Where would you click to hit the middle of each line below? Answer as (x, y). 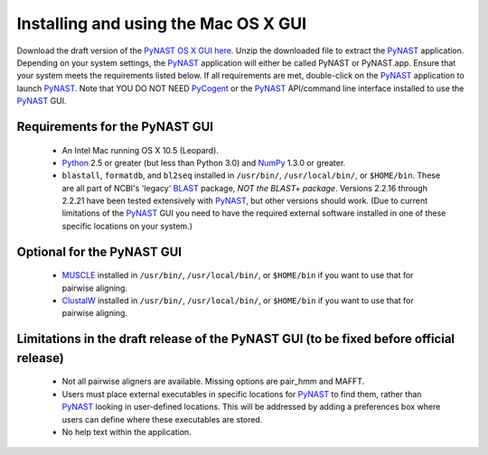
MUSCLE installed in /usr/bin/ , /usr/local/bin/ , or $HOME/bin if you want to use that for (238, 275)
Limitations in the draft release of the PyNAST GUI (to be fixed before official (236, 339)
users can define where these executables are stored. (162, 419)
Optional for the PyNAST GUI (99, 251)
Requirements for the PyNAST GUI (115, 126)
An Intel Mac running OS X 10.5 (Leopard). (140, 150)
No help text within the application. (127, 432)
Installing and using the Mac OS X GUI (162, 23)
